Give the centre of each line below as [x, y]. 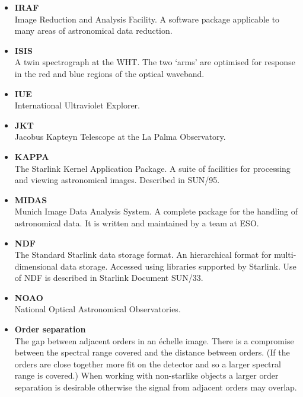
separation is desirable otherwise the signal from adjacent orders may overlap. [156, 387]
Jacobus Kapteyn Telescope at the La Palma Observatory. [120, 137]
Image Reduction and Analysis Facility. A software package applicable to [147, 19]
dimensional [36, 266]
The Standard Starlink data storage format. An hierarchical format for [143, 254]
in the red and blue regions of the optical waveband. [109, 73]
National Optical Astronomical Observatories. [98, 309]
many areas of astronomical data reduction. [93, 31]
